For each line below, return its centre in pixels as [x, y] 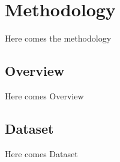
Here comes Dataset [41, 153]
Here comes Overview [44, 95]
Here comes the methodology [58, 38]
